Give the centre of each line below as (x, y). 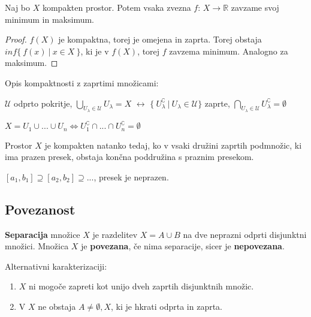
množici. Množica (37, 246)
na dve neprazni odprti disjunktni (245, 234)
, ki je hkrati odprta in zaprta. (167, 307)
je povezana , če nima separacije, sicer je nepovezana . (183, 246)
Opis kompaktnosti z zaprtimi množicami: (82, 82)
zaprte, (217, 103)
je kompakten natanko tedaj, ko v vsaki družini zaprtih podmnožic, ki (173, 145)
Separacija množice (43, 234)
